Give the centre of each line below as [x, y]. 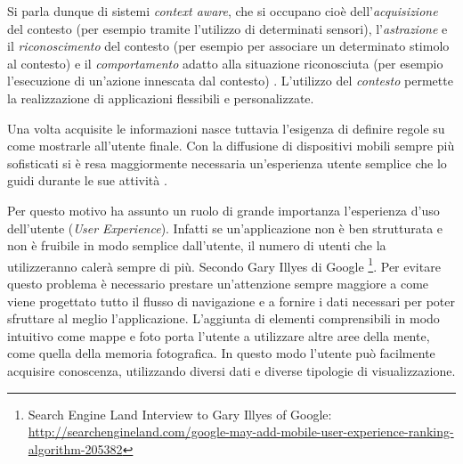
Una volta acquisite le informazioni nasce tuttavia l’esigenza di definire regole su [226, 128]
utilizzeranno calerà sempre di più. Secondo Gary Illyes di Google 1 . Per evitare [224, 265]
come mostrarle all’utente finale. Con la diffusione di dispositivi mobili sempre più [231, 146]
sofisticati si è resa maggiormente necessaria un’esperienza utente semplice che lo [227, 163]
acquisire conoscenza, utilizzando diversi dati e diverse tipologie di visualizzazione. [231, 370]
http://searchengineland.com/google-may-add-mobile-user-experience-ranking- [241, 431]
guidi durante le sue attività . [87, 180]
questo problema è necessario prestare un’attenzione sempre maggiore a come [218, 283]
